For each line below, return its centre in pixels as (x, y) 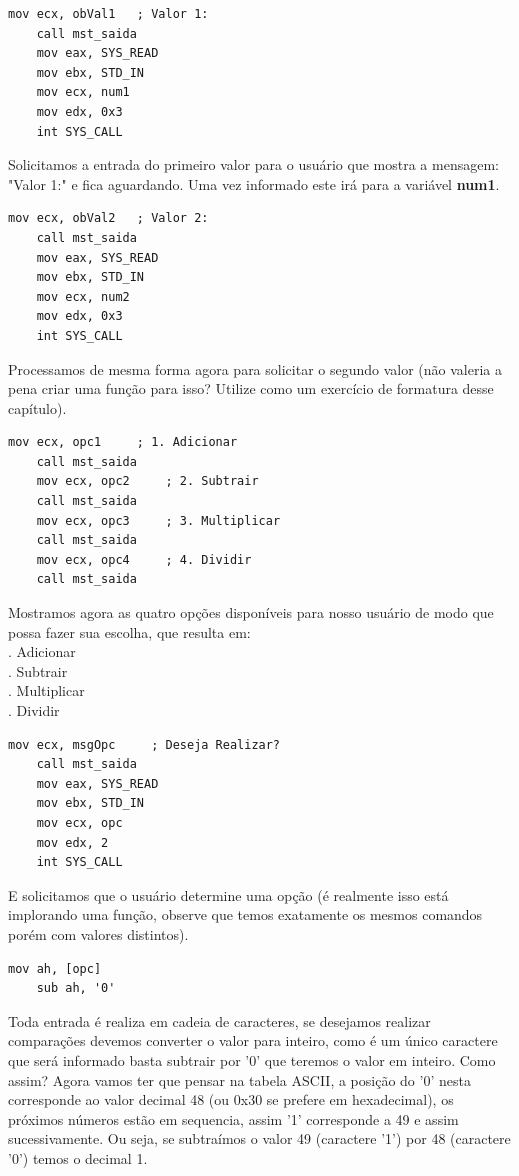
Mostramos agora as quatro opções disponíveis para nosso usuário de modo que (251, 612)
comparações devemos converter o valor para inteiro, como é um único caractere (253, 1040)
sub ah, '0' (76, 988)
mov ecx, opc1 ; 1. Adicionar (123, 442)
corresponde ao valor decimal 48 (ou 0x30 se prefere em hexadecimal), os (231, 1099)
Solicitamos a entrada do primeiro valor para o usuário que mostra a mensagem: (253, 164)
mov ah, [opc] (55, 968)
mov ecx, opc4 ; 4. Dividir (144, 559)
